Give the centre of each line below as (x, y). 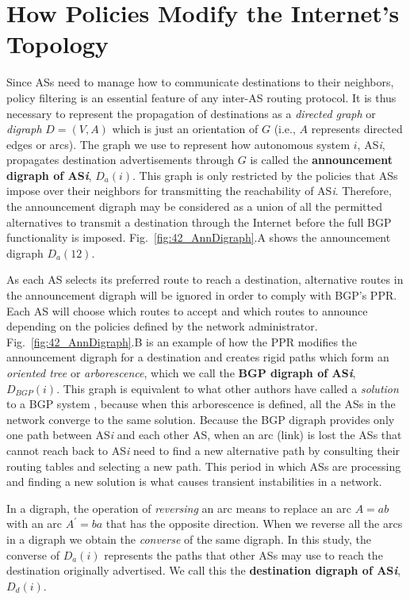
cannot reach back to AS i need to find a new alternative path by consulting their (203, 450)
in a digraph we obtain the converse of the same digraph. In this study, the (189, 539)
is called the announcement (321, 160)
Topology (57, 44)
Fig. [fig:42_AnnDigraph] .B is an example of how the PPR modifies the (182, 341)
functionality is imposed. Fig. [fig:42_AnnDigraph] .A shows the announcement (199, 237)
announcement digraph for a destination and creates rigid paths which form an (198, 357)
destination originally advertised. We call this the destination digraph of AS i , (204, 570)
